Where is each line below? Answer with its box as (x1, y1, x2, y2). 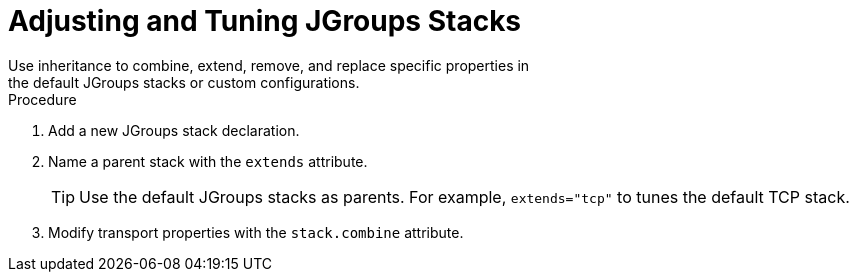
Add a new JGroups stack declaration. (48, 121, 300, 139)
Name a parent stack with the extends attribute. (48, 152, 368, 170)
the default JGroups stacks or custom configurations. (8, 73, 360, 91)
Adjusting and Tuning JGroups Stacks (8, 4, 522, 38)
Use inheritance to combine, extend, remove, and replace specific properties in (8, 56, 530, 74)
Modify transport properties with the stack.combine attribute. (48, 223, 464, 241)
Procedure (8, 90, 77, 108)
